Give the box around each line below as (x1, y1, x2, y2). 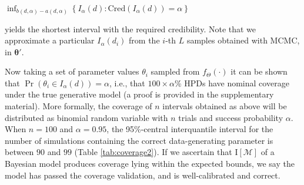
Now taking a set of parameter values (5, 65, 139, 78)
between (5, 146, 34, 158)
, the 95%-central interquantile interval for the (106, 123, 273, 135)
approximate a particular (5, 34, 95, 46)
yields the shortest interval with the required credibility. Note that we (5, 22, 256, 35)
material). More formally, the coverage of (5, 100, 152, 112)
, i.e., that (109, 76, 145, 89)
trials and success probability (178, 111, 283, 123)
